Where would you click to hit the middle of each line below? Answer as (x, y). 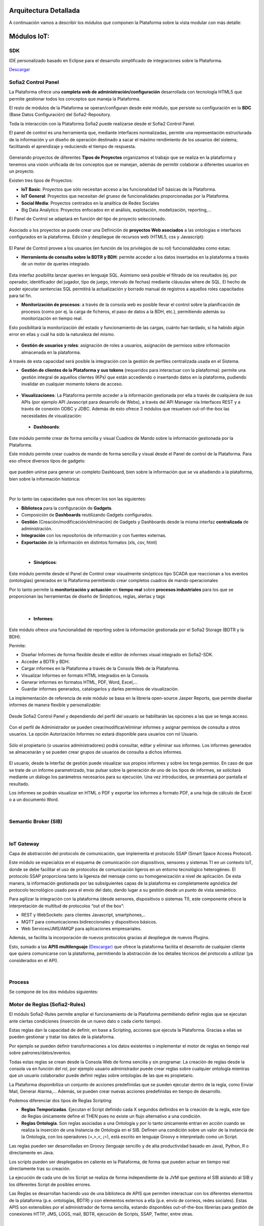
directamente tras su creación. (40, 1169)
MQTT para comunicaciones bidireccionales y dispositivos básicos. (89, 921)
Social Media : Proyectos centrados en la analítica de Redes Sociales (90, 203)
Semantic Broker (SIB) (36, 821)
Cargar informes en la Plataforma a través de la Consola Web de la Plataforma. (100, 668)
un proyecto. (22, 171)
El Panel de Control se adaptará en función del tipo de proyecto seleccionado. (88, 219)
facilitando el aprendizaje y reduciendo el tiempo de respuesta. (73, 146)
